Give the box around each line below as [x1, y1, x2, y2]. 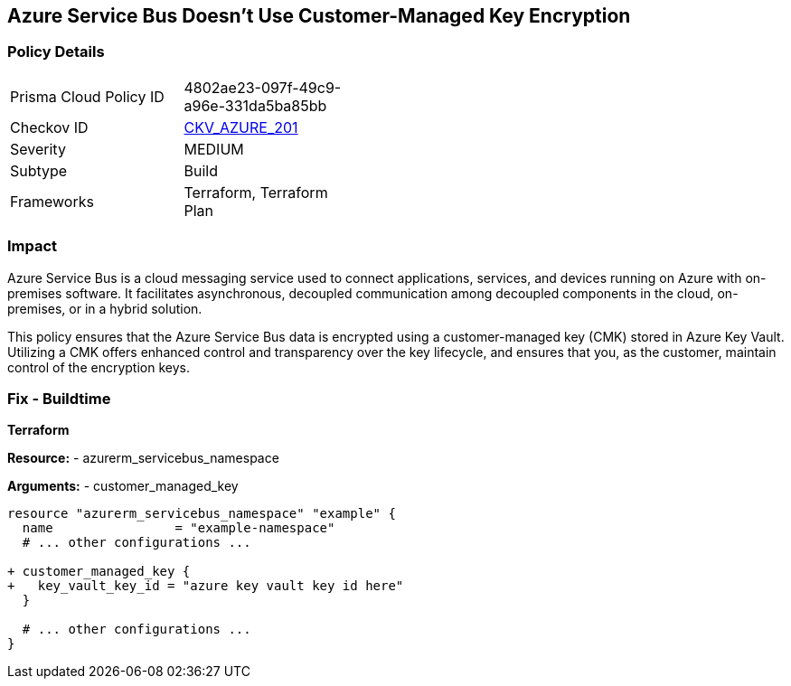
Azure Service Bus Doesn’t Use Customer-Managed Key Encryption [7, 5, 631, 27]
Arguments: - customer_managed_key [7, 478, 239, 494]
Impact [7, 237, 58, 256]
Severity [10, 139, 66, 158]
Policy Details [7, 42, 105, 61]
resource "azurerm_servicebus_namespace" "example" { [7, 506, 396, 522]
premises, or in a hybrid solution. [7, 300, 202, 316]
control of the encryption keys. [7, 359, 190, 375]
